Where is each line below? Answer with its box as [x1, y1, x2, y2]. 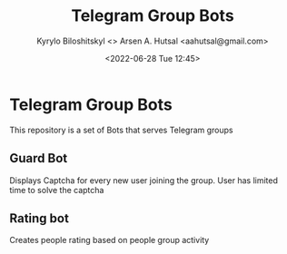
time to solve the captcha [9, 184, 104, 195]
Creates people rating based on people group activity [9, 235, 210, 246]
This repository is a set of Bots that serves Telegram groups [9, 124, 233, 135]
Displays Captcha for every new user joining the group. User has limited [9, 174, 279, 186]
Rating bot [9, 210, 70, 226]
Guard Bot [9, 151, 68, 166]
